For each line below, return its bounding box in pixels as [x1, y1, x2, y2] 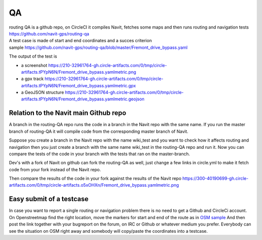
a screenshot [21, 62, 48, 68]
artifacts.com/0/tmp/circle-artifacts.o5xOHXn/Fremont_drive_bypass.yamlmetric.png [9, 182, 179, 188]
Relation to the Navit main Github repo [9, 109, 126, 117]
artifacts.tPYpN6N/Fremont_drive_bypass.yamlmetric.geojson [21, 96, 145, 102]
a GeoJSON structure [21, 90, 64, 96]
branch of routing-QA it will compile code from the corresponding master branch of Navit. [9, 128, 189, 134]
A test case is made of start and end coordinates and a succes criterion [9, 38, 152, 44]
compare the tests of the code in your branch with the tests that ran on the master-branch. [9, 151, 190, 157]
